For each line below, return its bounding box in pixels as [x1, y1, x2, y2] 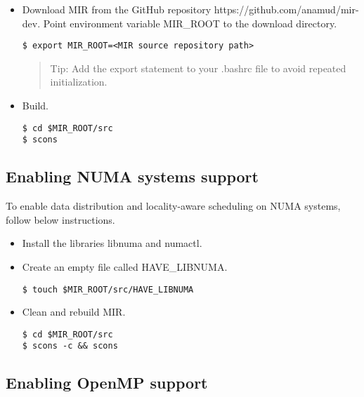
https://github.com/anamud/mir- [214, 2, 359, 16]
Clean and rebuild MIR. [22, 304, 126, 319]
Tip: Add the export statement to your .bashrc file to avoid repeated [50, 60, 346, 75]
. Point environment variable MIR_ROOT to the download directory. [37, 15, 337, 30]
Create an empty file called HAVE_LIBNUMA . [22, 259, 228, 274]
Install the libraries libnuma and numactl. [22, 236, 202, 250]
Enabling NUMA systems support [6, 166, 259, 187]
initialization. [50, 74, 108, 89]
